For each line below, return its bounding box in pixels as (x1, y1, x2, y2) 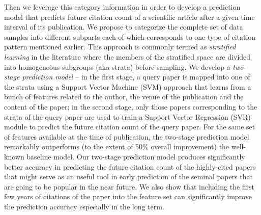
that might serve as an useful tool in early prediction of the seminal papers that (4, 171, 253, 182)
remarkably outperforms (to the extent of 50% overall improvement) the (4, 141, 229, 152)
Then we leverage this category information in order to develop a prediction (4, 2, 241, 12)
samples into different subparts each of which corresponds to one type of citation (4, 31, 256, 42)
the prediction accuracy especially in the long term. (4, 201, 164, 211)
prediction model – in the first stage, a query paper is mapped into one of (22, 71, 250, 82)
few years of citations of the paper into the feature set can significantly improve (4, 191, 252, 202)
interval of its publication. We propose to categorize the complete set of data (4, 21, 243, 32)
